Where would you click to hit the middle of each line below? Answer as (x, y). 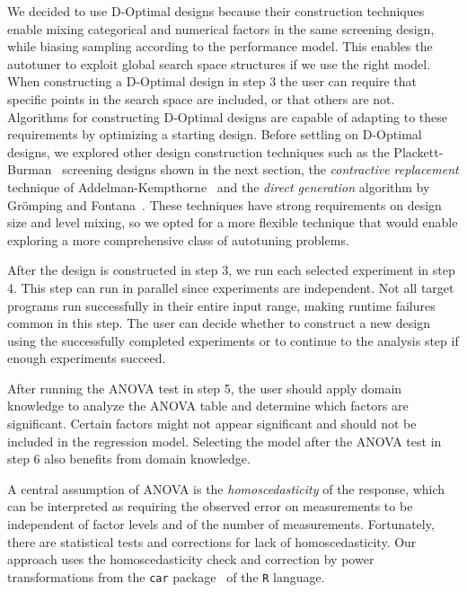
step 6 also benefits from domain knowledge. (129, 459)
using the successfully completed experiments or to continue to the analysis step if (233, 340)
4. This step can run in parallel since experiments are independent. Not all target (231, 287)
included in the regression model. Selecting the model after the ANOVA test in (225, 441)
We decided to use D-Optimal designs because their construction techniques (216, 11)
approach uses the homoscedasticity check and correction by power (191, 559)
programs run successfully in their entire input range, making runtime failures (221, 305)
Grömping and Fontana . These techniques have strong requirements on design (225, 204)
